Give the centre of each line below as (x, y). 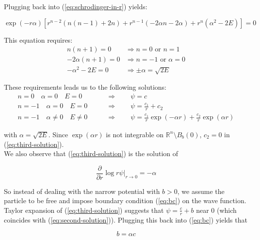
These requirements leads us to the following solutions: (85, 87)
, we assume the (201, 191)
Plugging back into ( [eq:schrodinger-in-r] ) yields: (76, 6)
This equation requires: (38, 40)
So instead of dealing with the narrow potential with (82, 191)
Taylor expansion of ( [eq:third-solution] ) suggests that (84, 210)
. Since (58, 134)
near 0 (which (216, 210)
